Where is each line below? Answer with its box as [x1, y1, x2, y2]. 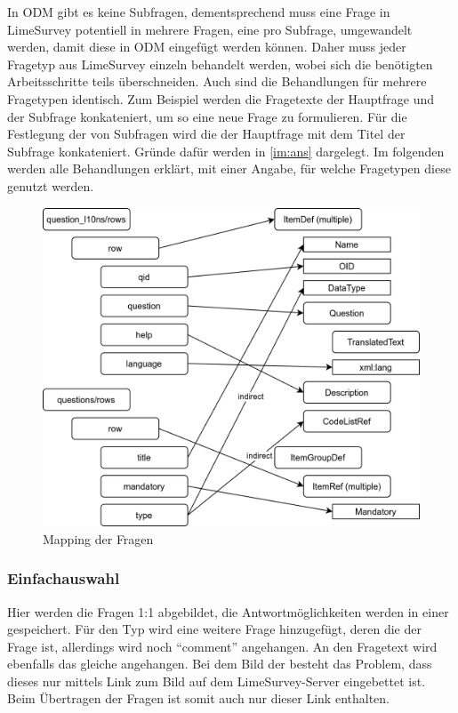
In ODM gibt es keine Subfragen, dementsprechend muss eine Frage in [7, 3, 390, 20]
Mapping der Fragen [43, 529, 154, 548]
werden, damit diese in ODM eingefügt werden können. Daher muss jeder [7, 37, 406, 56]
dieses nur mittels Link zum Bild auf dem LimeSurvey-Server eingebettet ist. [7, 671, 426, 690]
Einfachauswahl [7, 567, 120, 589]
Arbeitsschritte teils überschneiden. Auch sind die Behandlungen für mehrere [7, 72, 427, 91]
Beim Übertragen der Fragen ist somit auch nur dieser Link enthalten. [7, 689, 390, 708]
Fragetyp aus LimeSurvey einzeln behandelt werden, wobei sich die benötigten [7, 54, 433, 73]
